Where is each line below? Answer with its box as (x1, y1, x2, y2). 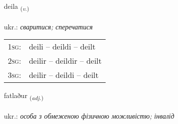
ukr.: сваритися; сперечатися (4, 21, 93, 31)
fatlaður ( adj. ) (4, 90, 44, 102)
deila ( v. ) (4, 1, 29, 12)
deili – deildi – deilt (29, 41, 96, 52)
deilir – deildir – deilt (29, 55, 102, 67)
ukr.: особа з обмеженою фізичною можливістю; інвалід (4, 111, 175, 121)
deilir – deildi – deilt (29, 69, 99, 81)
